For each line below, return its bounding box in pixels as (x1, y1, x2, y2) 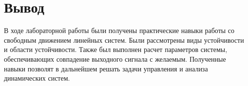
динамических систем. (4, 73, 70, 83)
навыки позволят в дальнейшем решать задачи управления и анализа (4, 63, 208, 73)
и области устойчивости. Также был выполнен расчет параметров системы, (4, 44, 228, 54)
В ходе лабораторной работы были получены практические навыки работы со (4, 25, 235, 35)
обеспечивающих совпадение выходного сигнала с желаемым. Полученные (4, 53, 226, 64)
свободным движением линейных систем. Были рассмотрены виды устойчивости (4, 34, 244, 45)
